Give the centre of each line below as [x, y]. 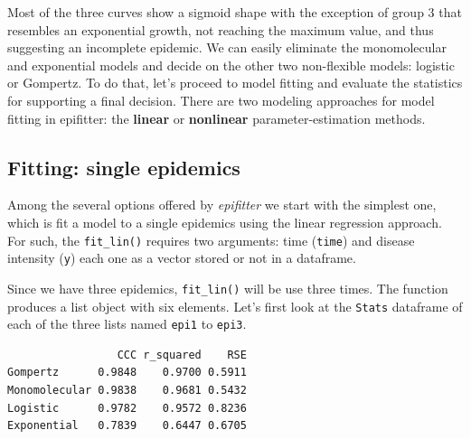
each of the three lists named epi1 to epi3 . [127, 324]
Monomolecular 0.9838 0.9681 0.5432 [127, 391]
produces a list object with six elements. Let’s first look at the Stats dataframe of [235, 306]
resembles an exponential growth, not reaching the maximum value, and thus [221, 29]
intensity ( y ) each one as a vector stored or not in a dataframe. [182, 258]
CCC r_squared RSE [182, 355]
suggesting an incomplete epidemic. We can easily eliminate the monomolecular [227, 47]
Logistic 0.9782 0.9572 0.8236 [127, 408]
